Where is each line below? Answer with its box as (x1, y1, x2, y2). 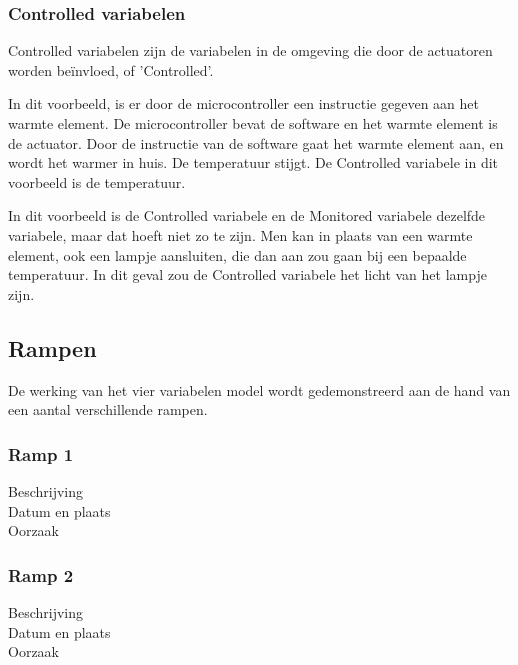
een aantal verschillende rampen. (8, 399, 208, 420)
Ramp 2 (8, 562, 74, 587)
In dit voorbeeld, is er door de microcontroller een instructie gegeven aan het (8, 93, 479, 114)
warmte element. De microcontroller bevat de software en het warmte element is (8, 113, 498, 133)
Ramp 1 (8, 441, 74, 466)
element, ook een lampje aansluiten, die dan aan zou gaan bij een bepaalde (8, 244, 467, 265)
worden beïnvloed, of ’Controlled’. (8, 59, 214, 80)
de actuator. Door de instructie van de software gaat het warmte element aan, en (8, 132, 504, 153)
